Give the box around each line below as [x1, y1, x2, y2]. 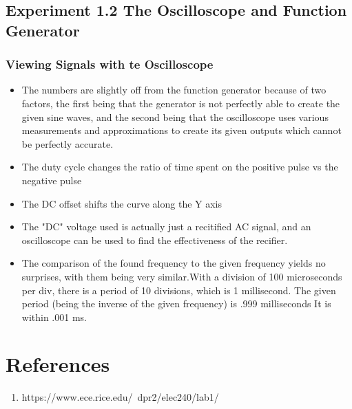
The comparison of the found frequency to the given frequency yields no [21, 256, 326, 270]
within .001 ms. [21, 309, 87, 324]
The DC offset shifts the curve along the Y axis [21, 196, 222, 210]
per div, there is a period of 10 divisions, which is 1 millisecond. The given [21, 283, 336, 297]
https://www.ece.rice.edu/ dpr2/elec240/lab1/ [21, 390, 219, 404]
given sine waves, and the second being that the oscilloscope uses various [21, 109, 329, 124]
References [6, 350, 110, 378]
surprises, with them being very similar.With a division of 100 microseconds [21, 269, 342, 283]
